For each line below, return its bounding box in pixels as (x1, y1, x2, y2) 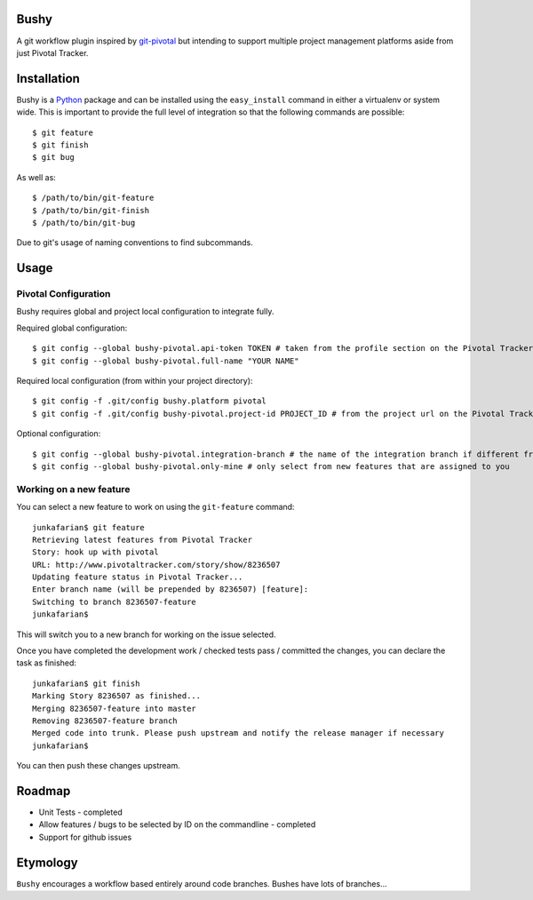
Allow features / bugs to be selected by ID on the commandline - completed (38, 819, 316, 830)
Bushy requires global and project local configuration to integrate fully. (16, 307, 274, 317)
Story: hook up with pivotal (32, 547, 159, 557)
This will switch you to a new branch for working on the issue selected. (16, 629, 276, 640)
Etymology (16, 855, 79, 870)
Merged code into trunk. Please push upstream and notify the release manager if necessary (32, 729, 444, 738)
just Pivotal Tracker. (16, 47, 89, 58)
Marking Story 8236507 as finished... (32, 691, 202, 701)
